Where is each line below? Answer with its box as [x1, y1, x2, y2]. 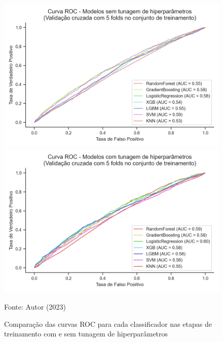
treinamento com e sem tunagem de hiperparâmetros [4, 328, 168, 339]
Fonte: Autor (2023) [4, 301, 66, 312]
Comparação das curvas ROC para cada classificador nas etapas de [4, 318, 212, 329]
